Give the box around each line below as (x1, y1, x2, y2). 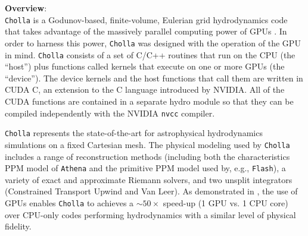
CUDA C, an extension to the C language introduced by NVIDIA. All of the (5, 83, 285, 96)
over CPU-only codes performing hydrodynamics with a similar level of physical (5, 208, 296, 221)
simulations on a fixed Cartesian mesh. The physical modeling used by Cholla (5, 138, 290, 150)
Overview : (5, 2, 47, 14)
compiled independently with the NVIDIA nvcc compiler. (5, 106, 215, 119)
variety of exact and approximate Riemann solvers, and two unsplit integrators (5, 173, 293, 185)
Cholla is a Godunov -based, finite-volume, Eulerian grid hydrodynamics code (5, 13, 288, 26)
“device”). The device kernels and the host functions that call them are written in (5, 71, 303, 84)
